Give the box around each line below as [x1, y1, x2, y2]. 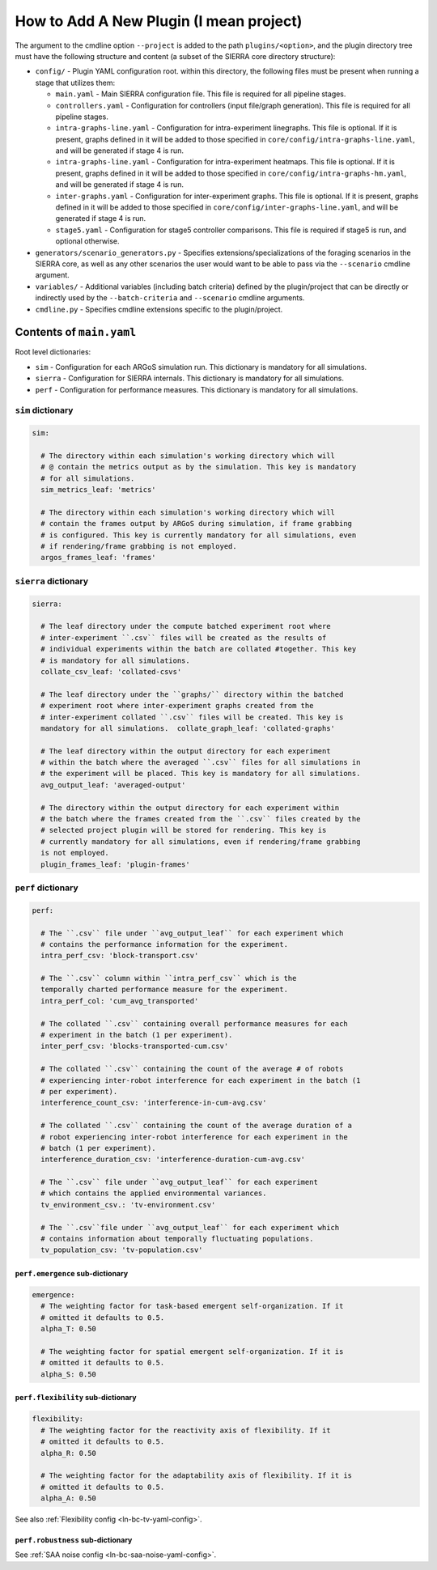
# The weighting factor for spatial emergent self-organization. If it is [40, 1347, 344, 1356]
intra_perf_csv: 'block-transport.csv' [40, 951, 199, 961]
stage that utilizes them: [35, 78, 116, 87]
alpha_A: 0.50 [40, 1494, 97, 1503]
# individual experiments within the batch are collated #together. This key [40, 644, 357, 654]
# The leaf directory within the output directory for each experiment [40, 746, 331, 756]
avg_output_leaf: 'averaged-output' [40, 780, 186, 789]
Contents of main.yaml [15, 325, 137, 339]
